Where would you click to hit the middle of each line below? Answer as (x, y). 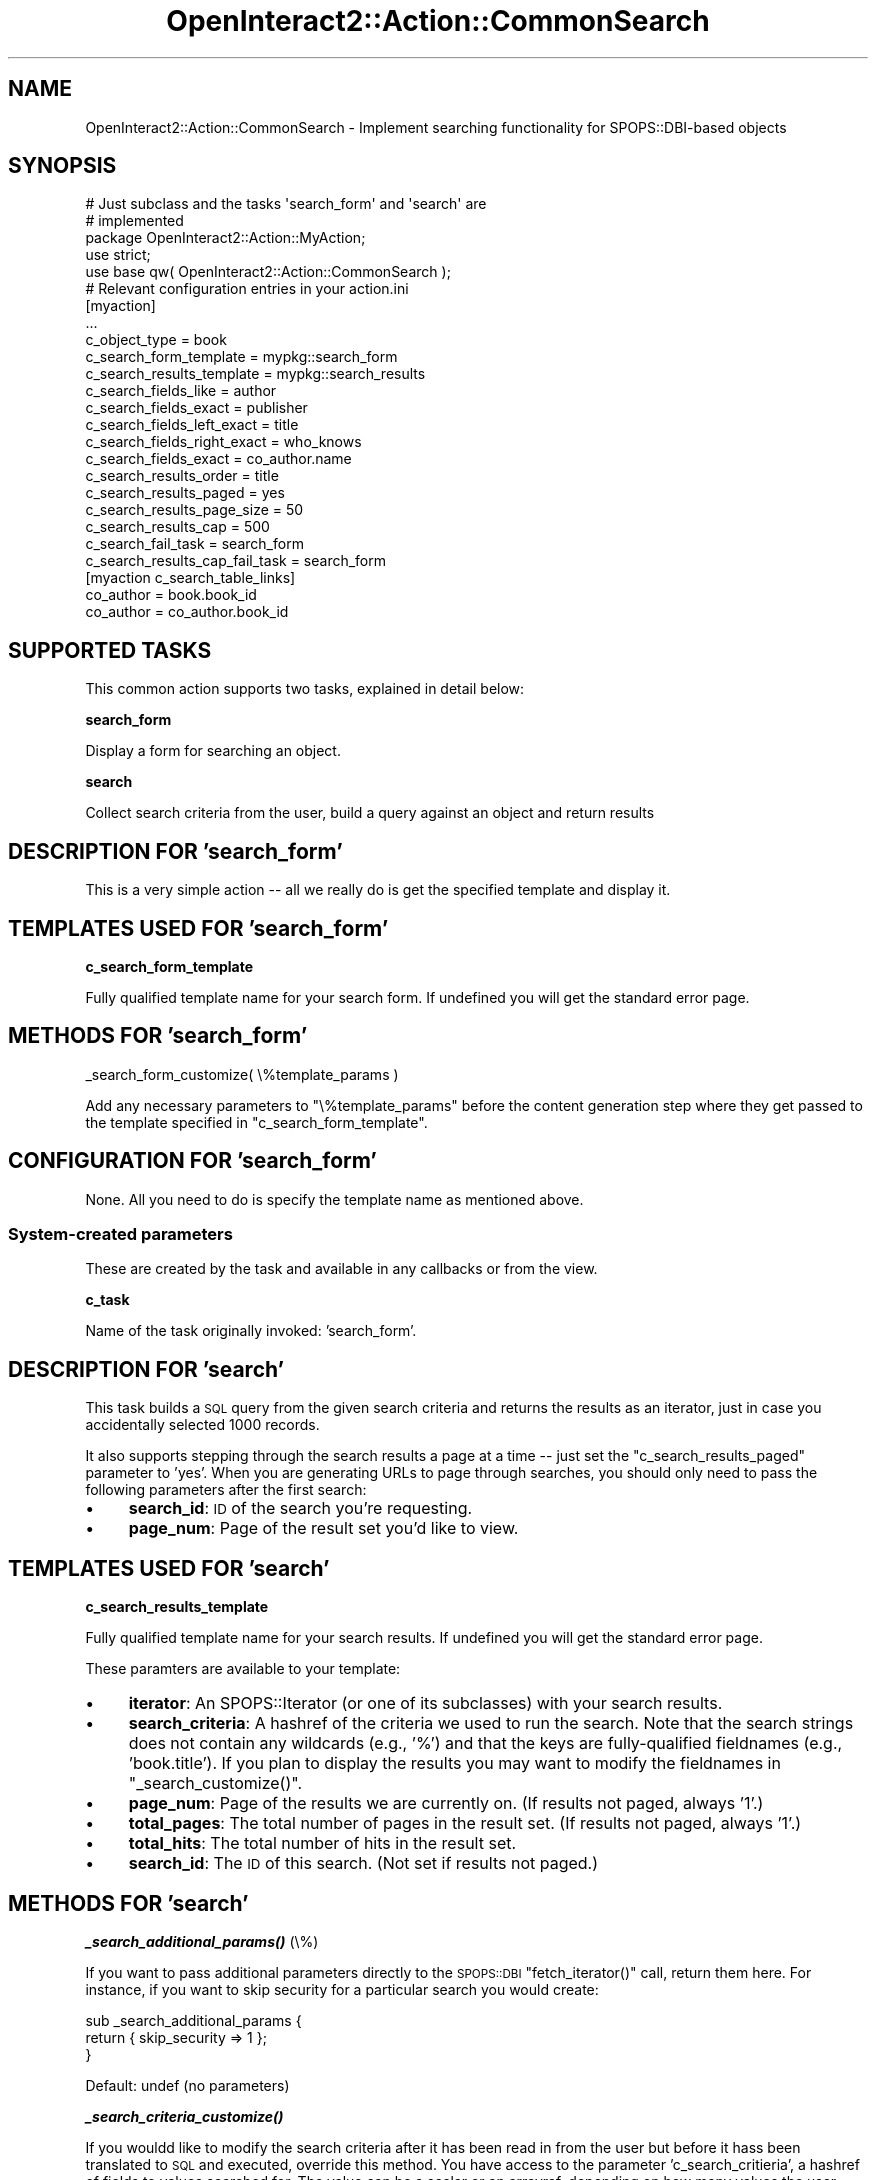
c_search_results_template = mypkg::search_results (255, 374)
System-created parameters (120, 1234)
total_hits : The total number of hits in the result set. (322, 1843)
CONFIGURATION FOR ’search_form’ (192, 1161)
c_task (107, 1300)
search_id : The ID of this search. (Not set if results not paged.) (363, 1863)
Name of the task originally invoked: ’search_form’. (251, 1331)
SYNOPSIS (62, 166)
